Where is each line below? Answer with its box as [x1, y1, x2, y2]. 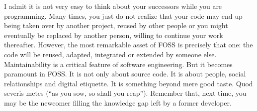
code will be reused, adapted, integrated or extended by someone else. [4, 49, 217, 59]
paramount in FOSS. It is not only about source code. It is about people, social [4, 69, 246, 79]
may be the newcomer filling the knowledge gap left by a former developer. [4, 97, 232, 108]
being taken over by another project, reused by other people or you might [4, 20, 228, 31]
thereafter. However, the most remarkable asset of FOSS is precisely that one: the [4, 39, 253, 50]
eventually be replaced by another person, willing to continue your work [4, 30, 223, 40]
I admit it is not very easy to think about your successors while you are [4, 1, 222, 11]
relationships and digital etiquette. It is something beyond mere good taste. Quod [4, 78, 253, 88]
